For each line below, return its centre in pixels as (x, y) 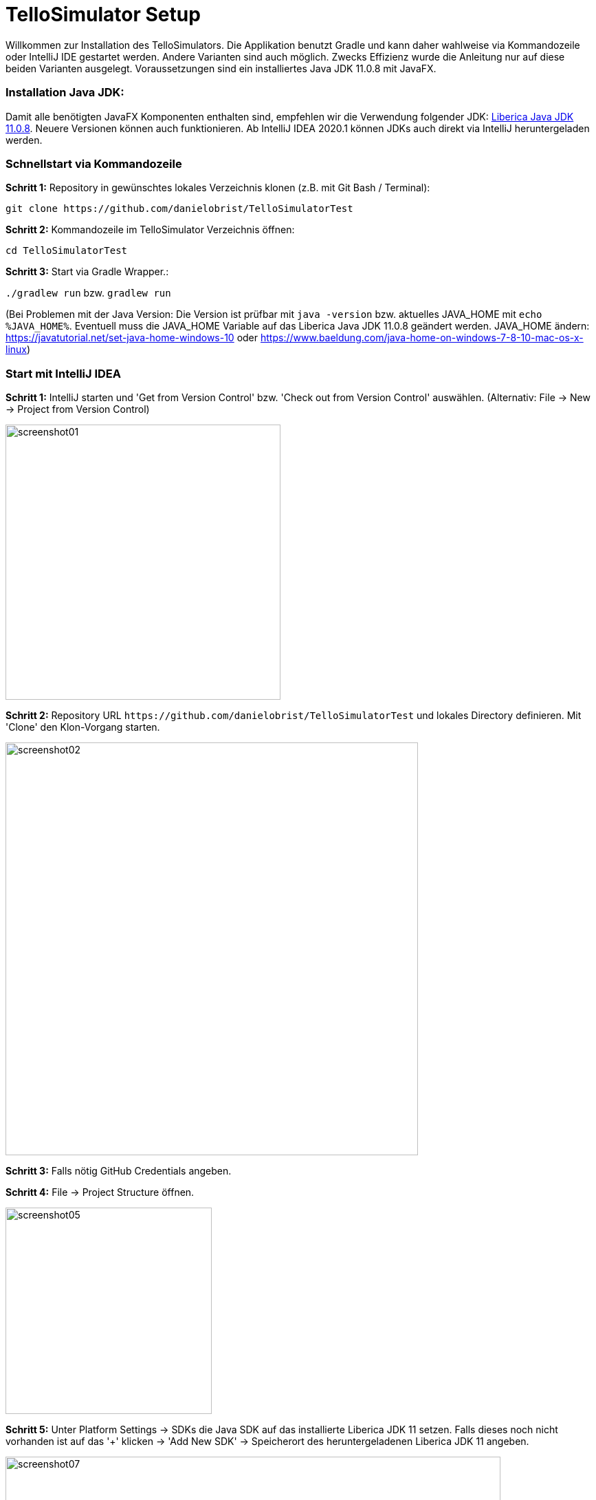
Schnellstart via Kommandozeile (94, 163)
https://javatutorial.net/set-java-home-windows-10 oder (132, 338)
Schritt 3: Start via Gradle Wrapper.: (87, 272)
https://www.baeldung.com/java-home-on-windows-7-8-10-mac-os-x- (422, 338)
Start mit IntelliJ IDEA (64, 373)
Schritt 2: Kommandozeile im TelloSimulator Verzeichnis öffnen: (150, 230)
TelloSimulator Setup (103, 14)
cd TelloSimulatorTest (67, 251)
